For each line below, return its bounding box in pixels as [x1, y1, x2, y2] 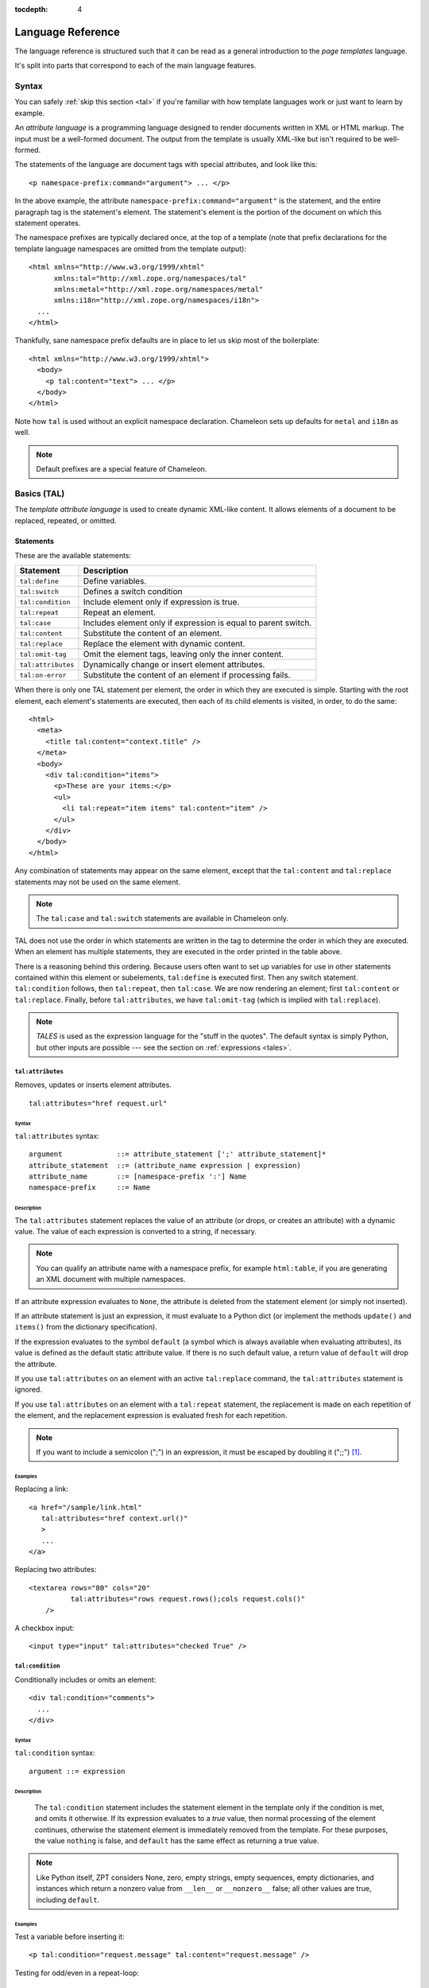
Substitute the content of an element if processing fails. [83, 670, 291, 681]
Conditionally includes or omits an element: [14, 1675, 157, 1684]
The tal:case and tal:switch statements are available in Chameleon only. [36, 914, 289, 923]
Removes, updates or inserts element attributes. [14, 1080, 172, 1089]
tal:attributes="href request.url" [29, 1098, 168, 1108]
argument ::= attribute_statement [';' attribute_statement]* [29, 1150, 327, 1159]
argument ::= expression [29, 1766, 126, 1776]
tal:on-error [19, 670, 67, 679]
